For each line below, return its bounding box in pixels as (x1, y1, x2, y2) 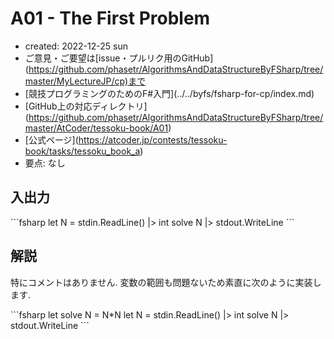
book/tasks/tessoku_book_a (24, 145, 141, 157)
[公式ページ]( (24, 133, 79, 146)
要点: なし (24, 157, 66, 169)
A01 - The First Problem (10, 7, 211, 30)
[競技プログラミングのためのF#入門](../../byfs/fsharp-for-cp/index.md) (24, 87, 315, 99)
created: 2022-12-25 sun (24, 40, 128, 52)
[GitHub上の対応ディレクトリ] (24, 100, 148, 112)
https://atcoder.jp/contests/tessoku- (78, 133, 228, 146)
